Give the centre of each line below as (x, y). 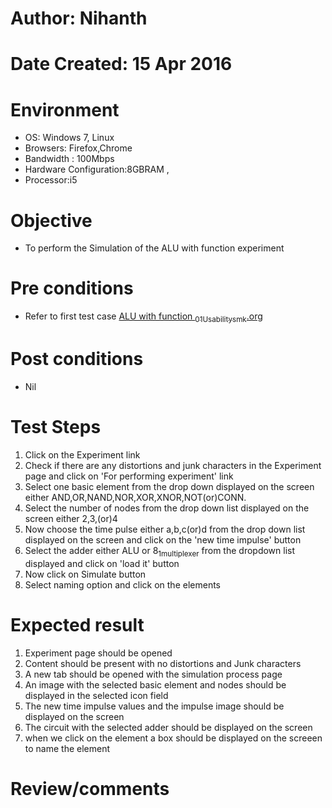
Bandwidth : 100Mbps (69, 159)
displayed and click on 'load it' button (102, 563)
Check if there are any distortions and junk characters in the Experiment (173, 465)
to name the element (67, 748)
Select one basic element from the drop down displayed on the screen (169, 486)
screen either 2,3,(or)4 (71, 518)
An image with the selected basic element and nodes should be (155, 684)
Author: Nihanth (79, 18)
